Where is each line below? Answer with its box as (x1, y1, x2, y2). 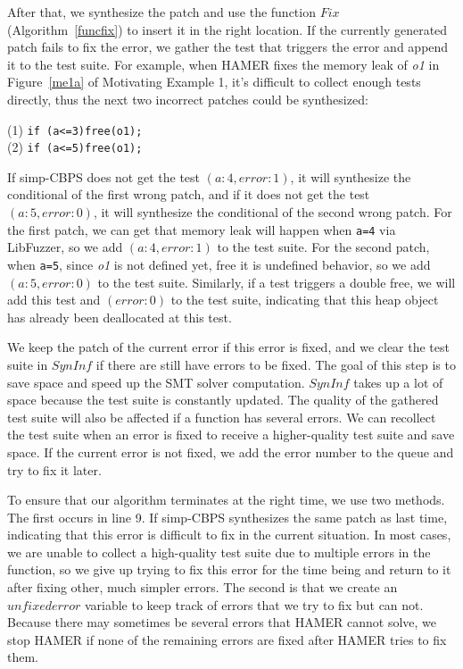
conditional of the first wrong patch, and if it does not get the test (7, 185, 370, 204)
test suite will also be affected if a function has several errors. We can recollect (7, 407, 436, 426)
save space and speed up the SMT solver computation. (7, 372, 305, 391)
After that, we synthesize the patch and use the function (7, 3, 316, 21)
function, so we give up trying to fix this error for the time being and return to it (7, 560, 451, 579)
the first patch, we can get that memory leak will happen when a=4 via (7, 220, 396, 238)
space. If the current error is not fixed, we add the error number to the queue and (7, 442, 454, 461)
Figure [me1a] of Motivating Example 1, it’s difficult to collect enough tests (7, 72, 421, 91)
